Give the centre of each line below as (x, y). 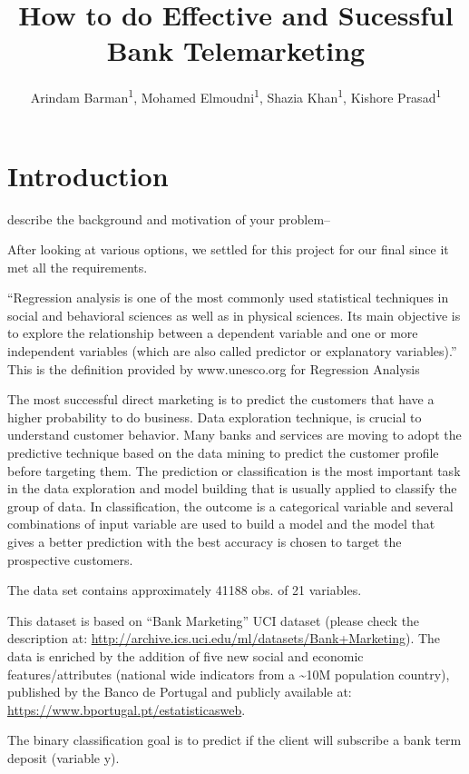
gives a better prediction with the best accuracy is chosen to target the (205, 541)
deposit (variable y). (64, 757)
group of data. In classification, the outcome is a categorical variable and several (230, 506)
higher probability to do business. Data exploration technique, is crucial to (215, 417)
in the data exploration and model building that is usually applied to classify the (232, 488)
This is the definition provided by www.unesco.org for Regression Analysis (214, 368)
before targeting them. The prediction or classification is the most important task (234, 470)
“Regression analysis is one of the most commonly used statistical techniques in (228, 298)
